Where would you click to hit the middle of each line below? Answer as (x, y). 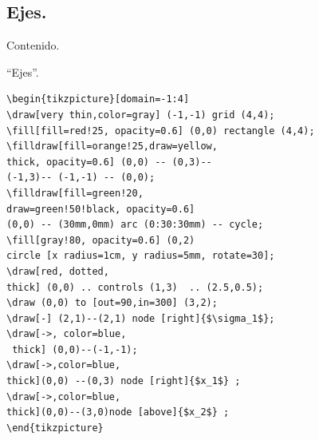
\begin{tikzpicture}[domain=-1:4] (98, 99)
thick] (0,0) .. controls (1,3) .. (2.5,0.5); (135, 287)
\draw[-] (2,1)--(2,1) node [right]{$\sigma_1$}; (141, 318)
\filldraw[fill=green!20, (75, 193)
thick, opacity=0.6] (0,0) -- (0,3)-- (109, 162)
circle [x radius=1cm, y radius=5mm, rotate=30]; (141, 256)
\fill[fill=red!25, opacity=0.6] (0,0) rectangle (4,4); (161, 131)
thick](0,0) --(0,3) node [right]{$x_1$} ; (124, 381)
